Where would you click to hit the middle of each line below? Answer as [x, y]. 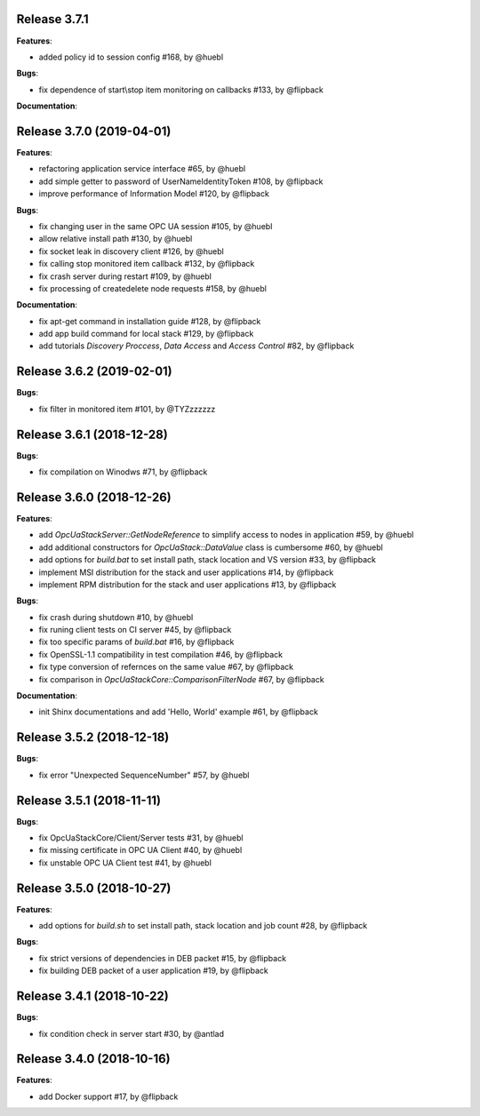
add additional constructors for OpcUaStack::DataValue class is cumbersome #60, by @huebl [211, 547]
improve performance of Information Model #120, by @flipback [154, 194]
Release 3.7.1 [52, 19]
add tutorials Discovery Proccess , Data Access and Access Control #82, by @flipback [196, 346]
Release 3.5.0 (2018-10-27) [94, 888]
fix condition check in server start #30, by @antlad [132, 1033]
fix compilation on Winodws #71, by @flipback [123, 472]
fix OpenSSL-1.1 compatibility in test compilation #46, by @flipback [161, 654]
